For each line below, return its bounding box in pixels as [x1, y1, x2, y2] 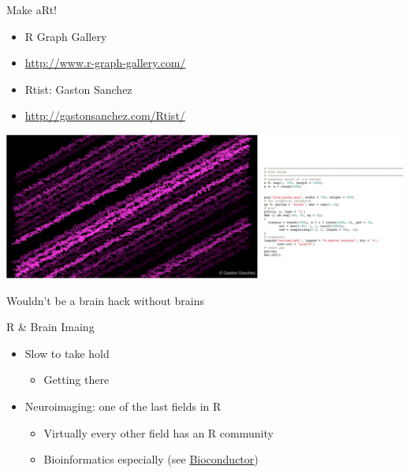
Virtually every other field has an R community [43, 424, 274, 441]
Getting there [43, 371, 110, 388]
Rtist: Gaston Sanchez [24, 80, 132, 97]
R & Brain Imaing [6, 318, 95, 335]
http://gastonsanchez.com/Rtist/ [24, 107, 185, 124]
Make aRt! [6, 2, 57, 17]
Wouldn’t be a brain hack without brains [6, 292, 205, 308]
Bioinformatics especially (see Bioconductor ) [43, 451, 259, 467]
